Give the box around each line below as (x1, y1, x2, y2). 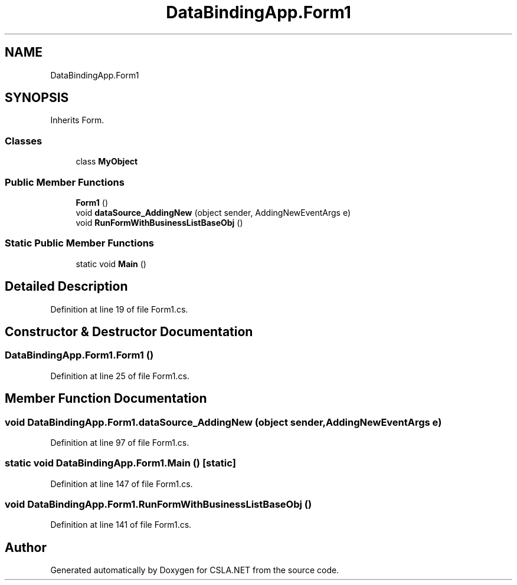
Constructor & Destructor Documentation (5, 324, 253, 339)
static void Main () (76, 258, 146, 269)
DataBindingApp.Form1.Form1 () (5, 349, 154, 361)
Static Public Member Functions (5, 237, 155, 249)
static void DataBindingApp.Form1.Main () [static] (5, 457, 236, 469)
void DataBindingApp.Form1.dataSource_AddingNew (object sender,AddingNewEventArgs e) (5, 416, 442, 428)
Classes (5, 134, 42, 147)
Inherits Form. (50, 115, 104, 126)
